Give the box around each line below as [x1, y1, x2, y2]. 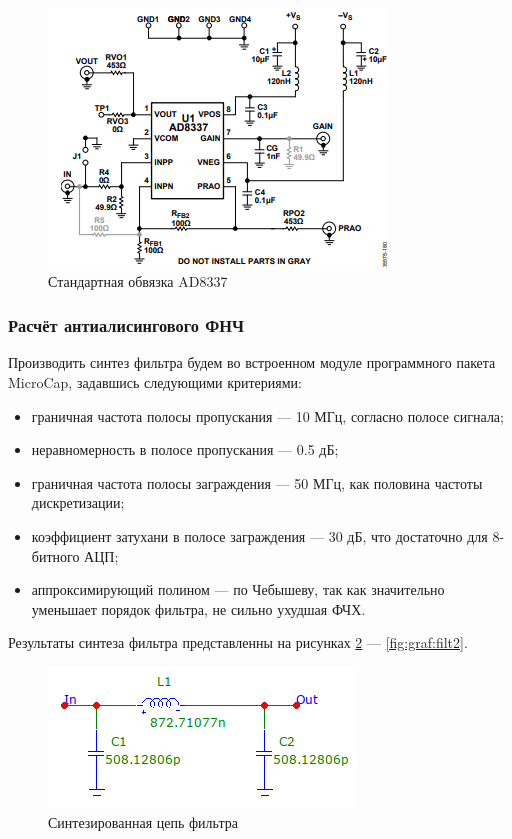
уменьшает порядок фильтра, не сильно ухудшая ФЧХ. [31, 598, 366, 619]
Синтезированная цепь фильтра [48, 811, 238, 832]
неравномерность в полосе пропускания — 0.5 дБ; [31, 439, 339, 460]
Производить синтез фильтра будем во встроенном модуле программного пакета [8, 352, 496, 373]
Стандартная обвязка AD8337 [48, 270, 228, 291]
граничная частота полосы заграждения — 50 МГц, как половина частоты [31, 472, 483, 493]
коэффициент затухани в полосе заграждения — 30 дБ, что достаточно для [31, 525, 488, 546]
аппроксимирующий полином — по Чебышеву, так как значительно [31, 579, 445, 600]
